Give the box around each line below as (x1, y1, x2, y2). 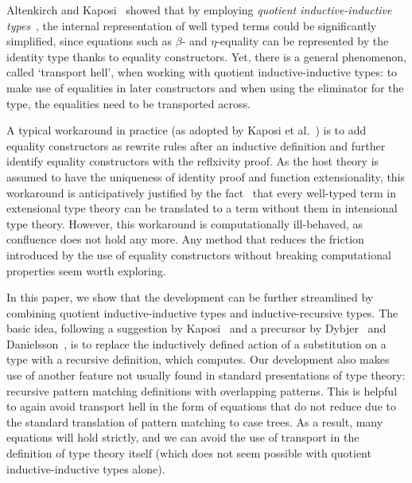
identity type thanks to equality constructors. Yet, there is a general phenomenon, (6, 48, 406, 64)
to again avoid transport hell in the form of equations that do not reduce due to (6, 398, 396, 415)
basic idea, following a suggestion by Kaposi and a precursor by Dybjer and (6, 320, 387, 337)
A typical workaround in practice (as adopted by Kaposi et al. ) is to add (6, 122, 367, 138)
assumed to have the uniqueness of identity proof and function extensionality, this (6, 168, 406, 185)
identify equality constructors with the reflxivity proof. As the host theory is (6, 153, 379, 169)
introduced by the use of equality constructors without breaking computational (6, 246, 391, 263)
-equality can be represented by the (216, 33, 389, 49)
